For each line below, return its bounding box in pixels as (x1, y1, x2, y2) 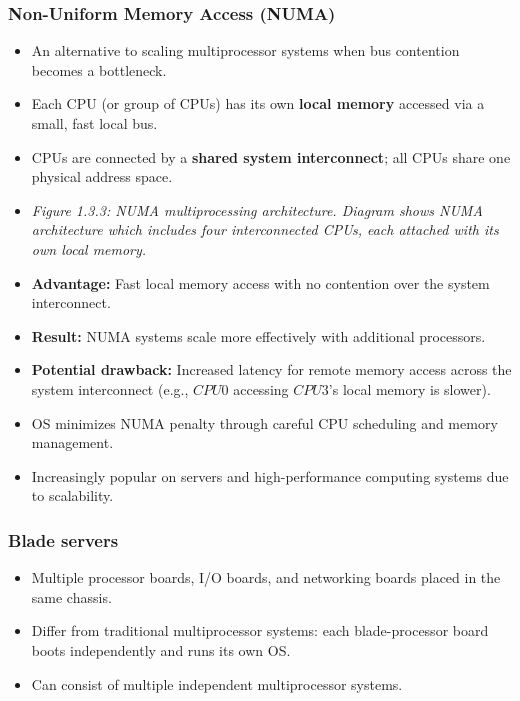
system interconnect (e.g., (31, 378, 189, 399)
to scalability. (31, 485, 114, 506)
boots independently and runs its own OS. (31, 639, 291, 660)
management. (31, 432, 114, 453)
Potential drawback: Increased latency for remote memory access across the (31, 359, 512, 380)
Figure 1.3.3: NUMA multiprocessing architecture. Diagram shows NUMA (31, 199, 483, 220)
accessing (233, 378, 289, 399)
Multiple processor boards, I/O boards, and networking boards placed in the (31, 567, 501, 588)
